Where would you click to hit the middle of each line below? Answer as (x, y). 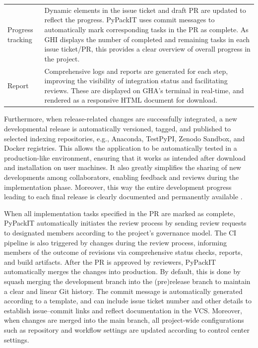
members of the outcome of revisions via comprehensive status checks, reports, (123, 252)
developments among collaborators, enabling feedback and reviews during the (122, 177)
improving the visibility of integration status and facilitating (136, 81)
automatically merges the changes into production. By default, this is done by (122, 271)
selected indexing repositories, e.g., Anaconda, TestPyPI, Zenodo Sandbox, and (125, 138)
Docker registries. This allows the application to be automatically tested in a (121, 148)
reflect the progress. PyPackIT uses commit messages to (129, 20)
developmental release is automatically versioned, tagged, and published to (117, 129)
